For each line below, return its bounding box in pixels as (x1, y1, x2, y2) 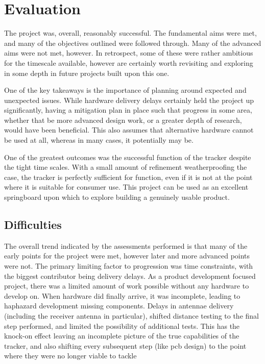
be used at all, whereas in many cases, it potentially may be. (4, 135, 194, 145)
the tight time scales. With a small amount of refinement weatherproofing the (4, 162, 247, 172)
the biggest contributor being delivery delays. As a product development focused (4, 270, 256, 281)
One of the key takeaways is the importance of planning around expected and (4, 85, 247, 95)
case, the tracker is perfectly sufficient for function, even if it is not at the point (4, 171, 253, 182)
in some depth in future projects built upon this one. (4, 67, 170, 78)
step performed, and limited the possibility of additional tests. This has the (4, 320, 240, 331)
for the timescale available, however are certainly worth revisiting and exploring (4, 57, 253, 68)
